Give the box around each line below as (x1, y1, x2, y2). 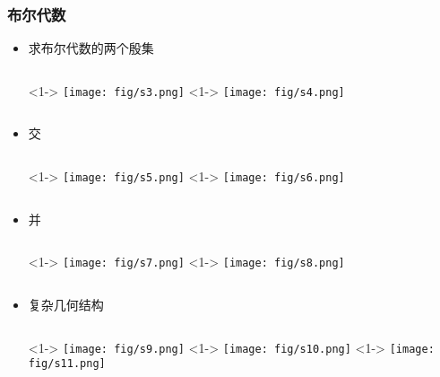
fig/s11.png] (28, 357, 106, 371)
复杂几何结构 (28, 294, 104, 313)
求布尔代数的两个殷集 (28, 39, 154, 57)
